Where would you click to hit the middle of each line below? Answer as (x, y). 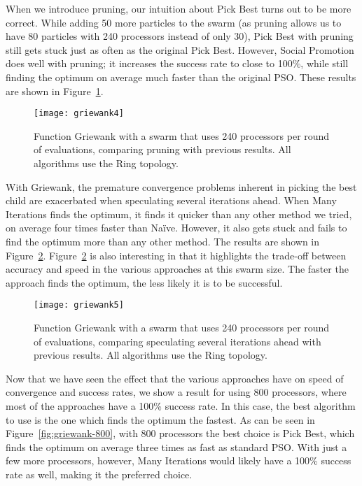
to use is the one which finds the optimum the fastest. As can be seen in (160, 419)
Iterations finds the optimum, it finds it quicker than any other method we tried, (179, 214)
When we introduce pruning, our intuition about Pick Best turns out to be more (179, 8)
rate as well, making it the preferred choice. (99, 474)
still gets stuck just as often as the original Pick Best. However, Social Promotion (180, 49)
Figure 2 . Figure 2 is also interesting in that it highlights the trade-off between (176, 255)
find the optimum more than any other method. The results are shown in (162, 241)
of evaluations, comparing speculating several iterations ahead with (177, 341)
